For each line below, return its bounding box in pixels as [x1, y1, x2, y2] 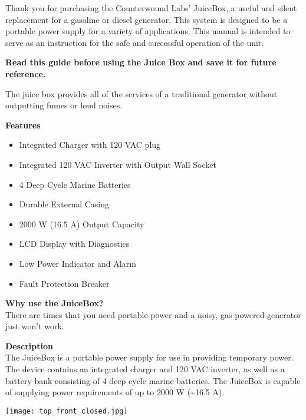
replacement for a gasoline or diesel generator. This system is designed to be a [5, 13, 288, 25]
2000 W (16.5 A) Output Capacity [19, 217, 144, 230]
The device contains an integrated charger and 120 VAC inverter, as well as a [5, 363, 285, 375]
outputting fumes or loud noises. [5, 99, 123, 111]
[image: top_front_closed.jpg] [5, 406, 128, 415]
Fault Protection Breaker [19, 277, 110, 289]
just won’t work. [5, 320, 64, 332]
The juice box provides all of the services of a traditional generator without [5, 87, 278, 100]
